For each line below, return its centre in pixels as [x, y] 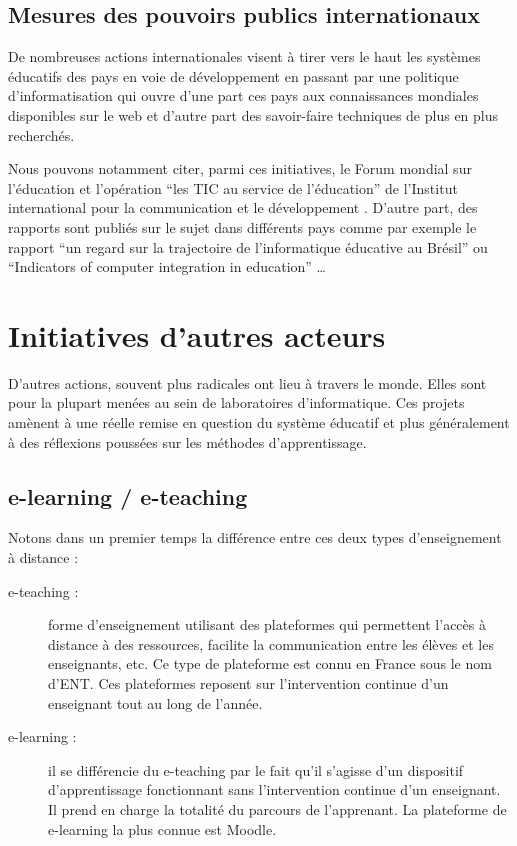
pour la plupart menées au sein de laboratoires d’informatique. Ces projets [236, 402]
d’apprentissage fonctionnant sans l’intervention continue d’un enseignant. [274, 789]
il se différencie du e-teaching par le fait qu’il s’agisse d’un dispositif [256, 769]
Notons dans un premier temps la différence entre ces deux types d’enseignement [255, 537]
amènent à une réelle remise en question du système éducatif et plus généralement [259, 422]
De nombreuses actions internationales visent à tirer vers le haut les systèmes [244, 56]
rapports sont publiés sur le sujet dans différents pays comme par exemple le [242, 226]
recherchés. [41, 134]
